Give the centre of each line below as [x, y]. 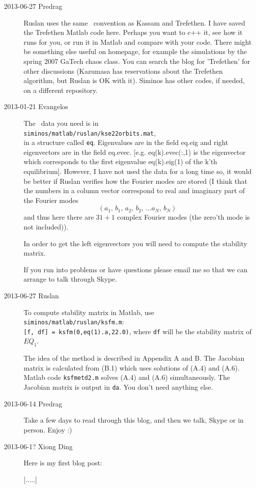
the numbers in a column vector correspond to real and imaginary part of [134, 190]
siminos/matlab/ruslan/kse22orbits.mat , [90, 132]
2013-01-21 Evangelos [36, 106]
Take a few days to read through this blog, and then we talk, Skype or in [134, 420]
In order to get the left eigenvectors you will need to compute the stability [135, 243]
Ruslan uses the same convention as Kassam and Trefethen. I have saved [135, 22]
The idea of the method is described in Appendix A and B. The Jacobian [134, 358]
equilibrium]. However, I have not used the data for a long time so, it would [138, 171]
